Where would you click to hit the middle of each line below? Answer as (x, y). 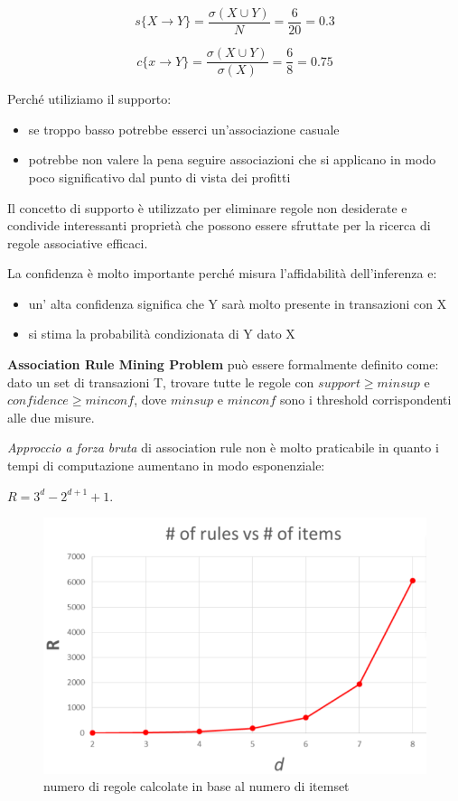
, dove (150, 400)
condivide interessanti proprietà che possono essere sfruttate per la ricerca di (219, 225)
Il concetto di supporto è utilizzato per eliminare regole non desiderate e (207, 207)
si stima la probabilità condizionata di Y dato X (162, 334)
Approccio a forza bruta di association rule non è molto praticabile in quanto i (223, 447)
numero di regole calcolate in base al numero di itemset (196, 786)
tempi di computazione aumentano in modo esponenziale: (166, 466)
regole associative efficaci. (78, 242)
